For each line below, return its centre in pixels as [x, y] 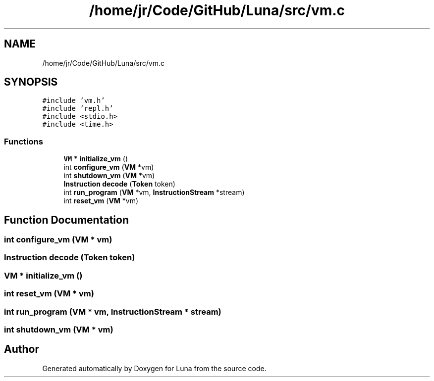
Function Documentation [66, 220]
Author [22, 349]
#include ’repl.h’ [78, 109]
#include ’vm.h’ [74, 101]
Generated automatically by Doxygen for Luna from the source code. [154, 368]
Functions [24, 141]
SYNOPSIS [31, 82]
